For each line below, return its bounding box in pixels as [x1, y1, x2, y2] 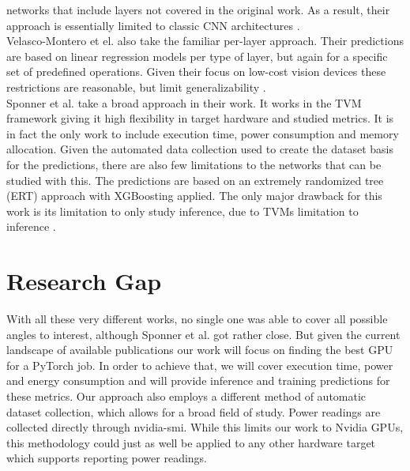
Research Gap [6, 265, 162, 297]
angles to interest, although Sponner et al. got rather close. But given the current [6, 326, 401, 342]
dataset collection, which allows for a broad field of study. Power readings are [6, 403, 381, 420]
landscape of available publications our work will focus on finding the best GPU [6, 341, 393, 358]
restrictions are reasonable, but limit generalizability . [6, 78, 266, 95]
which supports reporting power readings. [6, 450, 208, 466]
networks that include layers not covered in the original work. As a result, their [6, 2, 390, 17]
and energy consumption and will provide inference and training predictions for [6, 372, 390, 389]
